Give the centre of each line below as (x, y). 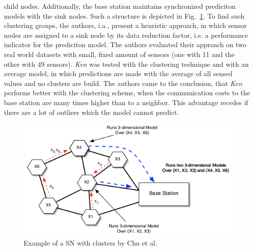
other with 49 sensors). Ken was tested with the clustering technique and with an (127, 64)
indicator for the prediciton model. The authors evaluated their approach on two (125, 44)
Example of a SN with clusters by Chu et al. (90, 242)
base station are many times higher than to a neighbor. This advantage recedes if (126, 102)
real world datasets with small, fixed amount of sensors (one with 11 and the (119, 54)
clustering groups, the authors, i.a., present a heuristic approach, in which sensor (126, 25)
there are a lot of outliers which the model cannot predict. (92, 112)
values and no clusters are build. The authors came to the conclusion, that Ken (123, 83)
